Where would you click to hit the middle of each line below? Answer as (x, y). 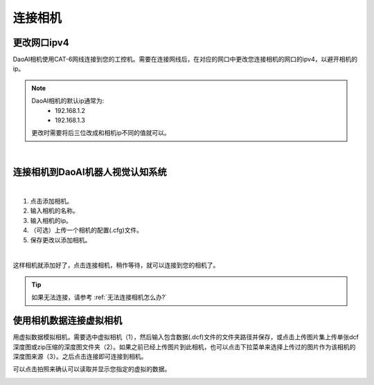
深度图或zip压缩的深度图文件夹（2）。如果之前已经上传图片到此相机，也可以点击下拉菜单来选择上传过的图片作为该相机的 (184, 347)
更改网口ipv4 (41, 43)
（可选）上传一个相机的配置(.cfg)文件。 (87, 230)
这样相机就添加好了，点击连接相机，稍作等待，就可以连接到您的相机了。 (116, 265)
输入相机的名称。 (54, 211)
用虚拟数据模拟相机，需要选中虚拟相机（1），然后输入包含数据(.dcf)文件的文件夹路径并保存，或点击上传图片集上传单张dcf (186, 337)
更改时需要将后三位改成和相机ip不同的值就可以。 (101, 133)
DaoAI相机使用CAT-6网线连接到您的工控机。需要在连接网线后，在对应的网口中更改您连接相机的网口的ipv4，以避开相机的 (185, 60)
